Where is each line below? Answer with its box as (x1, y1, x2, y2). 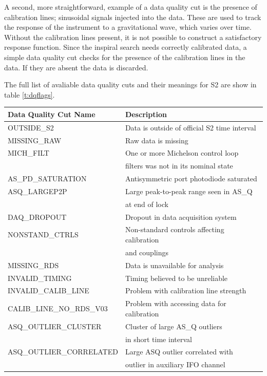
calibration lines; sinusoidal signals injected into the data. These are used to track (4, 11, 261, 22)
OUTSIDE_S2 (8, 122, 54, 133)
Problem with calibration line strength (125, 285, 246, 296)
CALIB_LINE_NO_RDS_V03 (8, 303, 108, 314)
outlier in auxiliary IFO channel (125, 359, 225, 370)
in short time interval (125, 333, 192, 344)
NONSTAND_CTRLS (8, 229, 79, 240)
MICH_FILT (8, 147, 49, 158)
